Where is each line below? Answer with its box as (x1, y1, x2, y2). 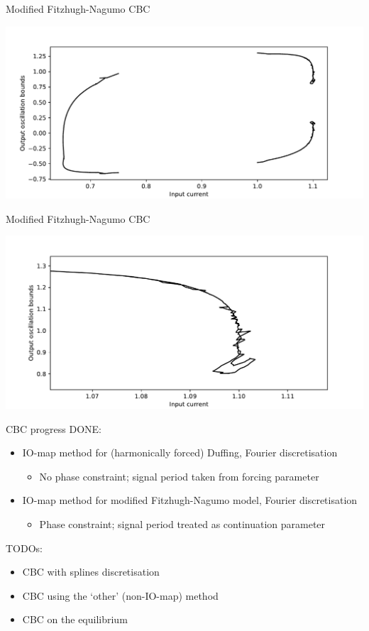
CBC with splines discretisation (22, 564, 160, 579)
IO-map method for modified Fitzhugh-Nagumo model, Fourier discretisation (22, 493, 358, 507)
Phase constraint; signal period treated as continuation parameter (39, 517, 326, 531)
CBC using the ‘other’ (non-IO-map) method (22, 588, 219, 603)
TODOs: (6, 540, 43, 555)
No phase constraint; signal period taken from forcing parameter (39, 468, 319, 483)
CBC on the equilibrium (22, 612, 128, 627)
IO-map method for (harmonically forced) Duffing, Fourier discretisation (22, 445, 338, 460)
